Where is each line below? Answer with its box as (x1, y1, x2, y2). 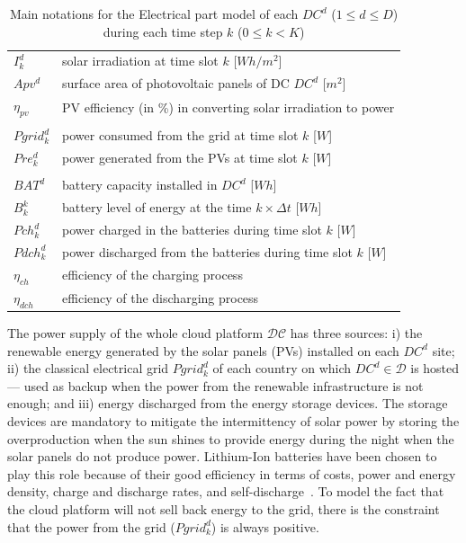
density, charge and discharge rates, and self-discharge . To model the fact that (7, 482, 444, 501)
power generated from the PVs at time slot (62, 148, 298, 167)
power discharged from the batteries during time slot (62, 242, 353, 261)
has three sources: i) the (290, 324, 423, 343)
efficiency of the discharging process (62, 289, 259, 307)
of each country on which (212, 359, 352, 378)
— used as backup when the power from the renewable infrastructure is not (7, 376, 424, 395)
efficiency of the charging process (62, 265, 243, 284)
